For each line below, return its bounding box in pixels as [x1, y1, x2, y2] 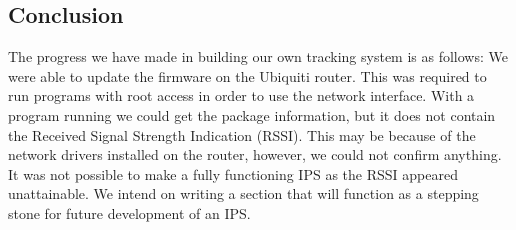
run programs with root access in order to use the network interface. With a [8, 85, 475, 106]
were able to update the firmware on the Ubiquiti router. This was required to [8, 65, 487, 86]
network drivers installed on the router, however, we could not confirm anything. [8, 144, 502, 165]
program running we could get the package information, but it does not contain [8, 104, 496, 125]
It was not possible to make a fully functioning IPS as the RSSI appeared [8, 163, 458, 184]
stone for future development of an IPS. [8, 202, 251, 223]
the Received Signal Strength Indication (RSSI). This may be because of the [8, 124, 476, 145]
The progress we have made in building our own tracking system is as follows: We [8, 46, 508, 67]
